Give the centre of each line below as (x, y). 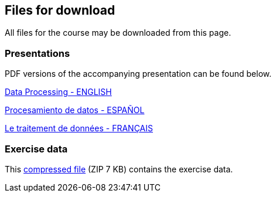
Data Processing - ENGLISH (58, 92)
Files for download (60, 10)
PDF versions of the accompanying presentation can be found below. (138, 74)
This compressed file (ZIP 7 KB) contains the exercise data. (119, 169)
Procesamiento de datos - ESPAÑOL (75, 110)
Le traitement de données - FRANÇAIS (79, 128)
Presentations (38, 53)
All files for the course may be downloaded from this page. (118, 33)
